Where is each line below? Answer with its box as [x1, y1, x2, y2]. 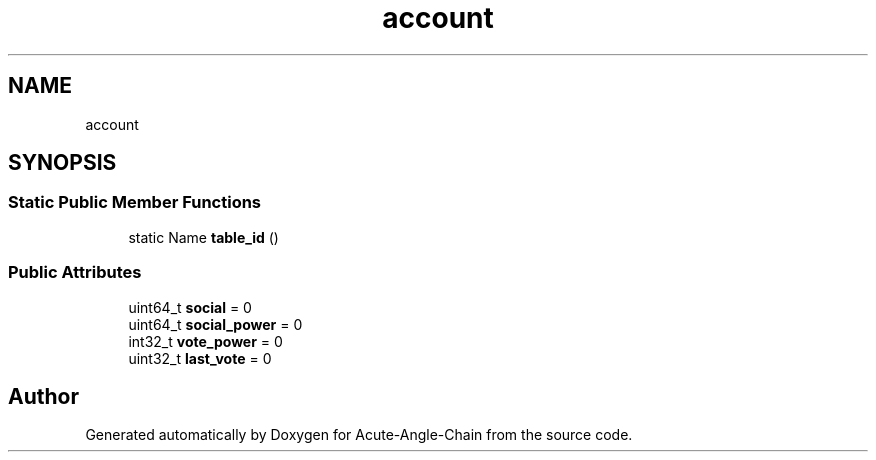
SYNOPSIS [8, 150, 117, 176]
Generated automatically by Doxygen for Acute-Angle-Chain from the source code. [85, 426, 633, 444]
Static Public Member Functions [8, 192, 262, 213]
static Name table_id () [128, 228, 279, 246]
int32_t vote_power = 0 [128, 332, 283, 350]
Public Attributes [8, 262, 142, 283]
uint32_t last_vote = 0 [128, 349, 272, 367]
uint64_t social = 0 [128, 298, 252, 316]
